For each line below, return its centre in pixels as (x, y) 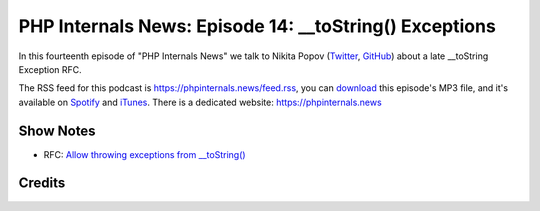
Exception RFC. (50, 69)
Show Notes (57, 130)
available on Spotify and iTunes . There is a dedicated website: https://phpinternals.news (200, 102)
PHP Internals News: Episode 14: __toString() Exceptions (257, 26)
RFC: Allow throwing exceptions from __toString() (144, 154)
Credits (42, 183)
